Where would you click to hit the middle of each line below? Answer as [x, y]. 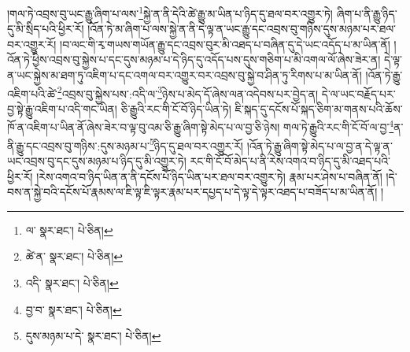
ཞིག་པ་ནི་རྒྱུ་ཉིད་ [367, 13]
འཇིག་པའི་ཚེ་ [32, 93]
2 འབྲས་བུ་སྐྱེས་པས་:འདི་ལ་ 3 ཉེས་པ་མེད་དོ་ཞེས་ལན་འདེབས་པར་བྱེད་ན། [188, 92]
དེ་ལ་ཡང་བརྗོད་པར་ [358, 93]
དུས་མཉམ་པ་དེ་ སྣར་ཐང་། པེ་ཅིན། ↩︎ [93, 336]
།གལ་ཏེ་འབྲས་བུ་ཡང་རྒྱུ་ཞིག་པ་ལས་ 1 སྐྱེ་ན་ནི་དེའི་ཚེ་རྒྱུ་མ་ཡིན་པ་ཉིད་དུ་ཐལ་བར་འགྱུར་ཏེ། [170, 12]
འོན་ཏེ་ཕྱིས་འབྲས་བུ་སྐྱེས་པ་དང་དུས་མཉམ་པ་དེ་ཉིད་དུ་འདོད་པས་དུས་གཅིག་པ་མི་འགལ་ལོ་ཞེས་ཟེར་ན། [194, 59]
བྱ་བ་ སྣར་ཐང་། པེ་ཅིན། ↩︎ [74, 309]
